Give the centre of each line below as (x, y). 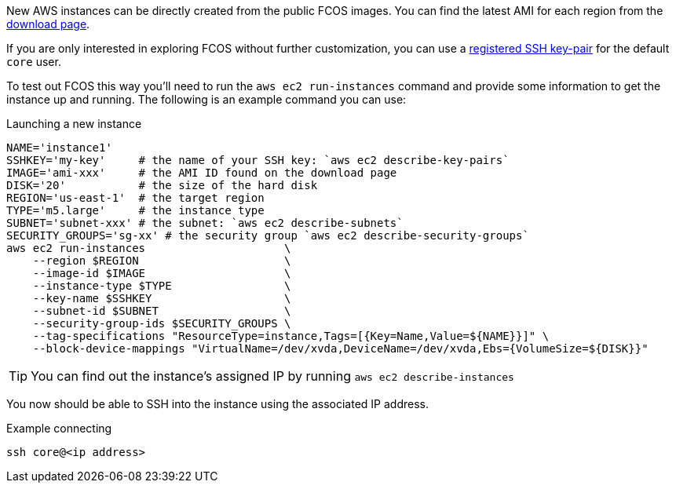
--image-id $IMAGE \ (162, 273)
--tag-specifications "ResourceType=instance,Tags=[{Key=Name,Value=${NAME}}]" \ (291, 336)
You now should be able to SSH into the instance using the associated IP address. (217, 404)
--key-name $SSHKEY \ (162, 298)
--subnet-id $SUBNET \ (162, 311)
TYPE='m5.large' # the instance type (135, 210)
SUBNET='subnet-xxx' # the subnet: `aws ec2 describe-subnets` (205, 223)
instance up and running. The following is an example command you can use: (206, 99)
